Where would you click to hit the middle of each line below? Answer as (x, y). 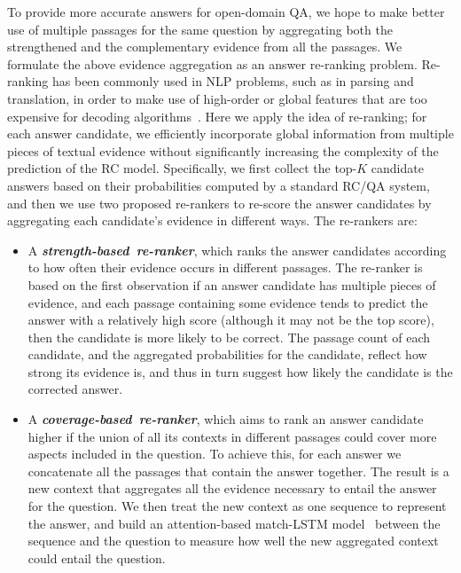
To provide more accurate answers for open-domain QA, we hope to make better (226, 12)
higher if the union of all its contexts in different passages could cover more (232, 436)
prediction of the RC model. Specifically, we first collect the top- (182, 168)
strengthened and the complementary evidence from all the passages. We (205, 47)
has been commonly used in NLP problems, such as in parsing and (233, 81)
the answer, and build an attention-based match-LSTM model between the (234, 523)
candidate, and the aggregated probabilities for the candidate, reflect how (227, 354)
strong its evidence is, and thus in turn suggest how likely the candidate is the (240, 371)
